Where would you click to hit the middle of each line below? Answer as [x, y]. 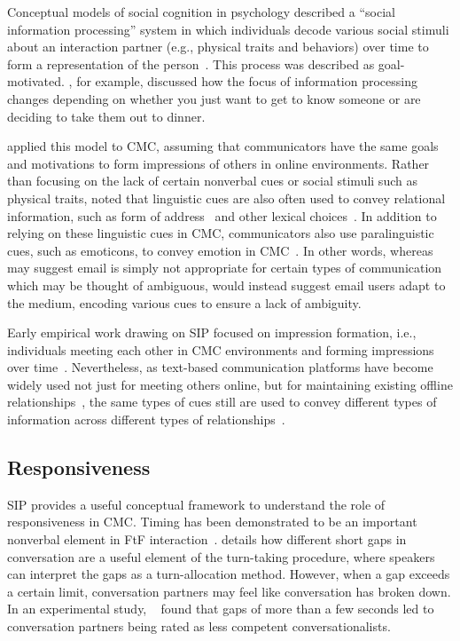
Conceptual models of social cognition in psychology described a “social [201, 12]
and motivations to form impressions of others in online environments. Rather [218, 163]
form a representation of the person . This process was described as [191, 63]
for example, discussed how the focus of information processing [247, 81]
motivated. [36, 81]
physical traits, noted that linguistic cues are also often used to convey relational [226, 198]
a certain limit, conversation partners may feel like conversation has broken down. [229, 591]
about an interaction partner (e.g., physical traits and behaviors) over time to [218, 47]
